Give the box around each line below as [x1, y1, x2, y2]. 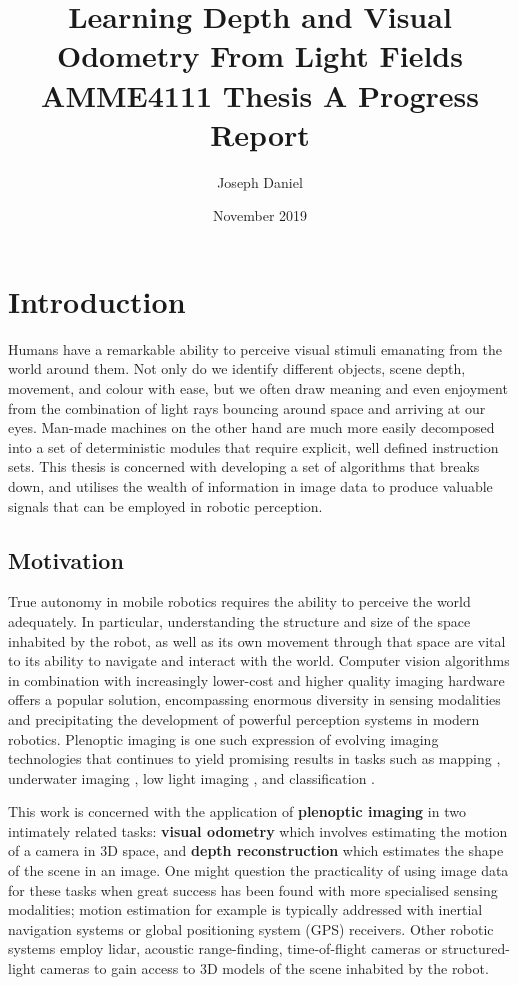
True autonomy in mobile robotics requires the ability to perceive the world [8, 591, 471, 612]
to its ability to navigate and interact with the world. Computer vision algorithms [8, 650, 510, 671]
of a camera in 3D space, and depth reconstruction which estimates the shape [8, 840, 504, 861]
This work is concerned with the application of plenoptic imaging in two [8, 801, 466, 822]
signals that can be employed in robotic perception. [8, 495, 323, 516]
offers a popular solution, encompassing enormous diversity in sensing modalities [8, 689, 501, 710]
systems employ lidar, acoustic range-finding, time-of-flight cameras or [8, 938, 438, 959]
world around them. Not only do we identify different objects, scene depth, [8, 358, 466, 379]
